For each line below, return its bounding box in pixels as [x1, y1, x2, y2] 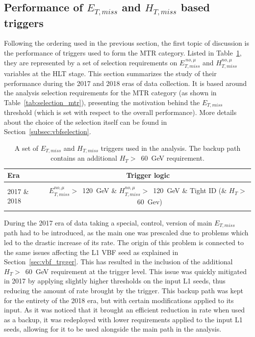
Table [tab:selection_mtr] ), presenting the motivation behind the [4, 97, 200, 107]
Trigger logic [126, 170, 170, 180]
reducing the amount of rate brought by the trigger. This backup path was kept [4, 285, 244, 295]
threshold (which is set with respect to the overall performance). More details [4, 107, 237, 117]
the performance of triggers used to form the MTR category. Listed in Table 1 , [4, 47, 242, 57]
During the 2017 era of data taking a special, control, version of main [4, 217, 212, 227]
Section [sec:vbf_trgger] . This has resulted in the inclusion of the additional [4, 256, 233, 267]
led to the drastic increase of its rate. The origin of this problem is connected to [4, 237, 244, 247]
